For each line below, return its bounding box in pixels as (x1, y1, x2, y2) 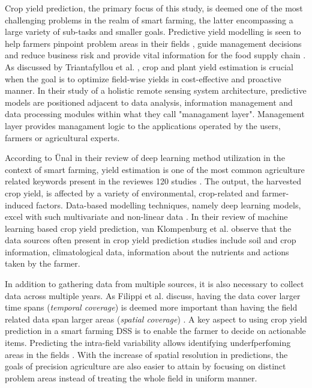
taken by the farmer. (5, 257, 80, 270)
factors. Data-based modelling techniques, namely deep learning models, (36, 198, 301, 211)
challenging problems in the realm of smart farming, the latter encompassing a (5, 13, 293, 26)
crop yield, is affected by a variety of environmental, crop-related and (5, 186, 259, 199)
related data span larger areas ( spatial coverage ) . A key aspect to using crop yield (5, 312, 307, 325)
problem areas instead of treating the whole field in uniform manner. (5, 371, 257, 384)
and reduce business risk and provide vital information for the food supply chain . (5, 49, 306, 61)
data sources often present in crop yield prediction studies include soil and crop (5, 234, 296, 246)
